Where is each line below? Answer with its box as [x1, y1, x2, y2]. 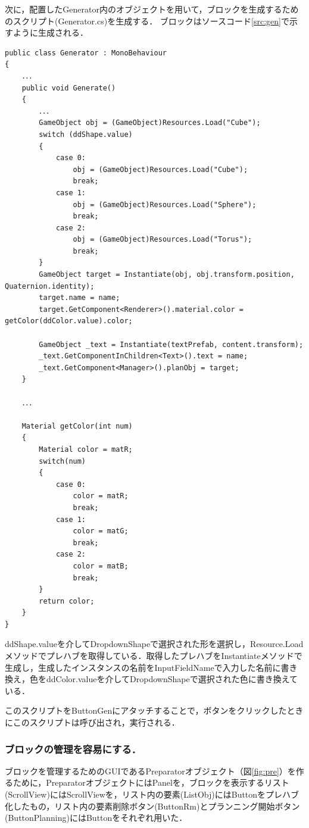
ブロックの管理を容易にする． [5, 741, 142, 756]
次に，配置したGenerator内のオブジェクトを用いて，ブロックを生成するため [5, 3, 299, 15]
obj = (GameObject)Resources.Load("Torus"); [73, 235, 252, 244]
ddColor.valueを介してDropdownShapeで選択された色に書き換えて [46, 673, 298, 685]
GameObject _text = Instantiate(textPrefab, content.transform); [39, 340, 304, 349]
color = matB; [73, 561, 129, 570]
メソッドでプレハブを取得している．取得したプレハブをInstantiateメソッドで [5, 649, 302, 662]
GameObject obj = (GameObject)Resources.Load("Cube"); [39, 118, 261, 127]
